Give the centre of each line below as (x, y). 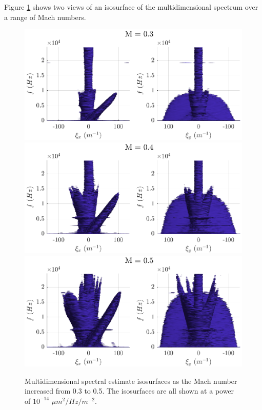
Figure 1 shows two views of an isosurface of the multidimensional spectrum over (131, 7)
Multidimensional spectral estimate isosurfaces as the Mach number (131, 381)
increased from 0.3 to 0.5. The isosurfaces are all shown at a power (129, 391)
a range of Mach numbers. (45, 17)
